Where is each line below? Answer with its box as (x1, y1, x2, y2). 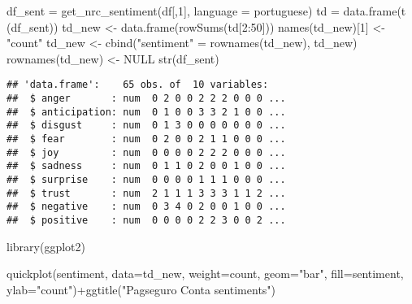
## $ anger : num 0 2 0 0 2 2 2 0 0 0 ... (7, 93, 286, 105)
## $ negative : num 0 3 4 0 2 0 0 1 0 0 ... (7, 201, 286, 213)
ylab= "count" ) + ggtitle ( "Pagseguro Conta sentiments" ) (7, 280, 276, 297)
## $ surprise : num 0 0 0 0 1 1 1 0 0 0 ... (7, 173, 286, 185)
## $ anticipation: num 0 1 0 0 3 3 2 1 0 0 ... (7, 106, 286, 118)
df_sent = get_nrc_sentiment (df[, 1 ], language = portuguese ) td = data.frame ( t (7, 2, 406, 19)
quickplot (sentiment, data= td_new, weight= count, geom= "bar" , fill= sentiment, (7, 265, 404, 282)
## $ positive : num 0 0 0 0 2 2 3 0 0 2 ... (7, 214, 286, 226)
